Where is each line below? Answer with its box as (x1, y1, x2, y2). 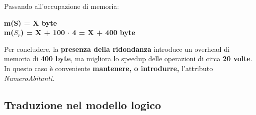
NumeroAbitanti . (4, 73, 55, 83)
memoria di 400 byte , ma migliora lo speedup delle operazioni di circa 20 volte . (4, 53, 253, 64)
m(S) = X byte (4, 17, 57, 28)
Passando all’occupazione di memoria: (4, 1, 119, 11)
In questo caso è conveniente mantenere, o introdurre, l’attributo (4, 63, 213, 73)
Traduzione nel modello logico (4, 97, 161, 112)
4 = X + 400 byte (72, 27, 135, 38)
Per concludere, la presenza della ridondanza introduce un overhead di (4, 43, 230, 54)
